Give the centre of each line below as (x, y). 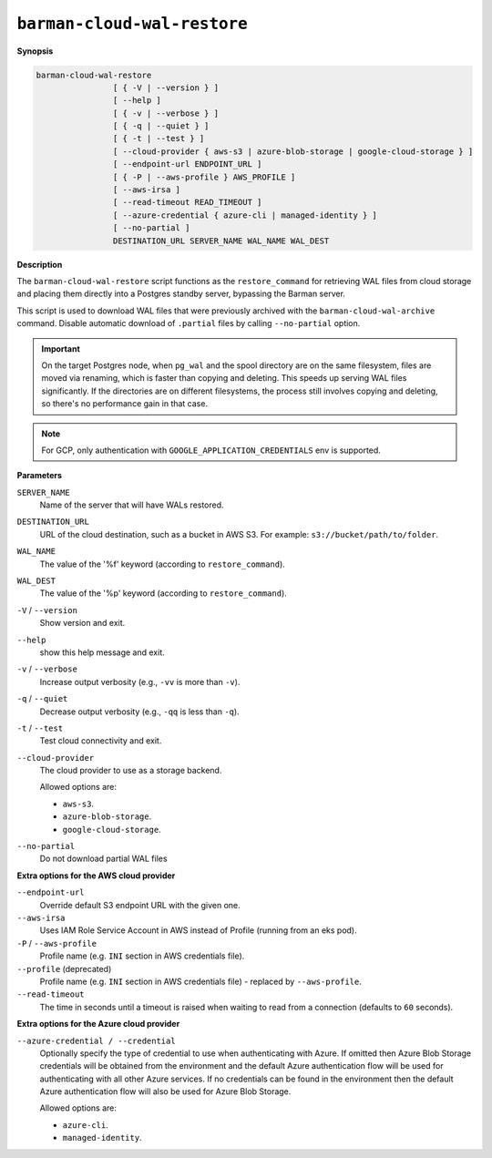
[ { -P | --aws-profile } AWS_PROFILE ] (204, 177)
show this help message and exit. (102, 652)
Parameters (40, 476)
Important (61, 348)
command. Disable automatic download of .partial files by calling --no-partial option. (189, 323)
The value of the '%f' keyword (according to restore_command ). (163, 564)
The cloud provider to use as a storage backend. (131, 771)
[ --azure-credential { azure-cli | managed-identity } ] (245, 215)
